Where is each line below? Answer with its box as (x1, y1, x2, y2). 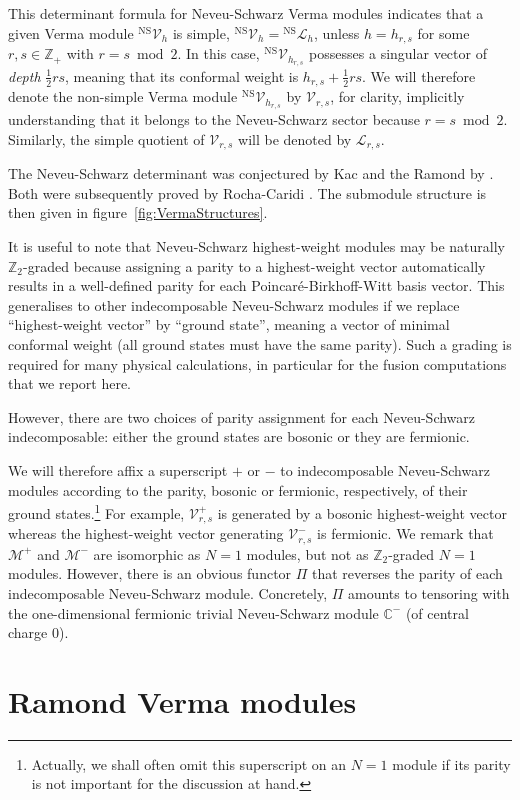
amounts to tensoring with (348, 582, 510, 603)
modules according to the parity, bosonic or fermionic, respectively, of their (8, 479, 468, 500)
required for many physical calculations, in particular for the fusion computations (8, 353, 507, 374)
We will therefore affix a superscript (8, 459, 228, 480)
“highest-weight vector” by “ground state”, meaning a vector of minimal (8, 314, 450, 335)
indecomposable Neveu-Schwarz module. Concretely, (8, 582, 328, 603)
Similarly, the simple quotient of (8, 128, 205, 149)
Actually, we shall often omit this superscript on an (31, 753, 347, 774)
